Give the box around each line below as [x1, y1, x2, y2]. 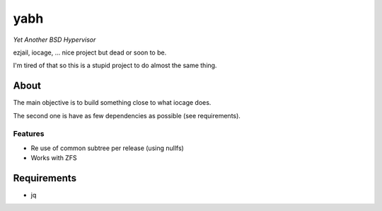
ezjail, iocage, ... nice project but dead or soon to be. [13, 48, 167, 57]
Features [13, 129, 45, 139]
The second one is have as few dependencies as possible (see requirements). [13, 111, 241, 120]
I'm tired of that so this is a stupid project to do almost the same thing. [13, 61, 217, 70]
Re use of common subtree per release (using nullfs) [30, 144, 184, 152]
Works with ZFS [30, 154, 77, 162]
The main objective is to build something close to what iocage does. [13, 98, 212, 107]
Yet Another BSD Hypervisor [13, 35, 96, 44]
